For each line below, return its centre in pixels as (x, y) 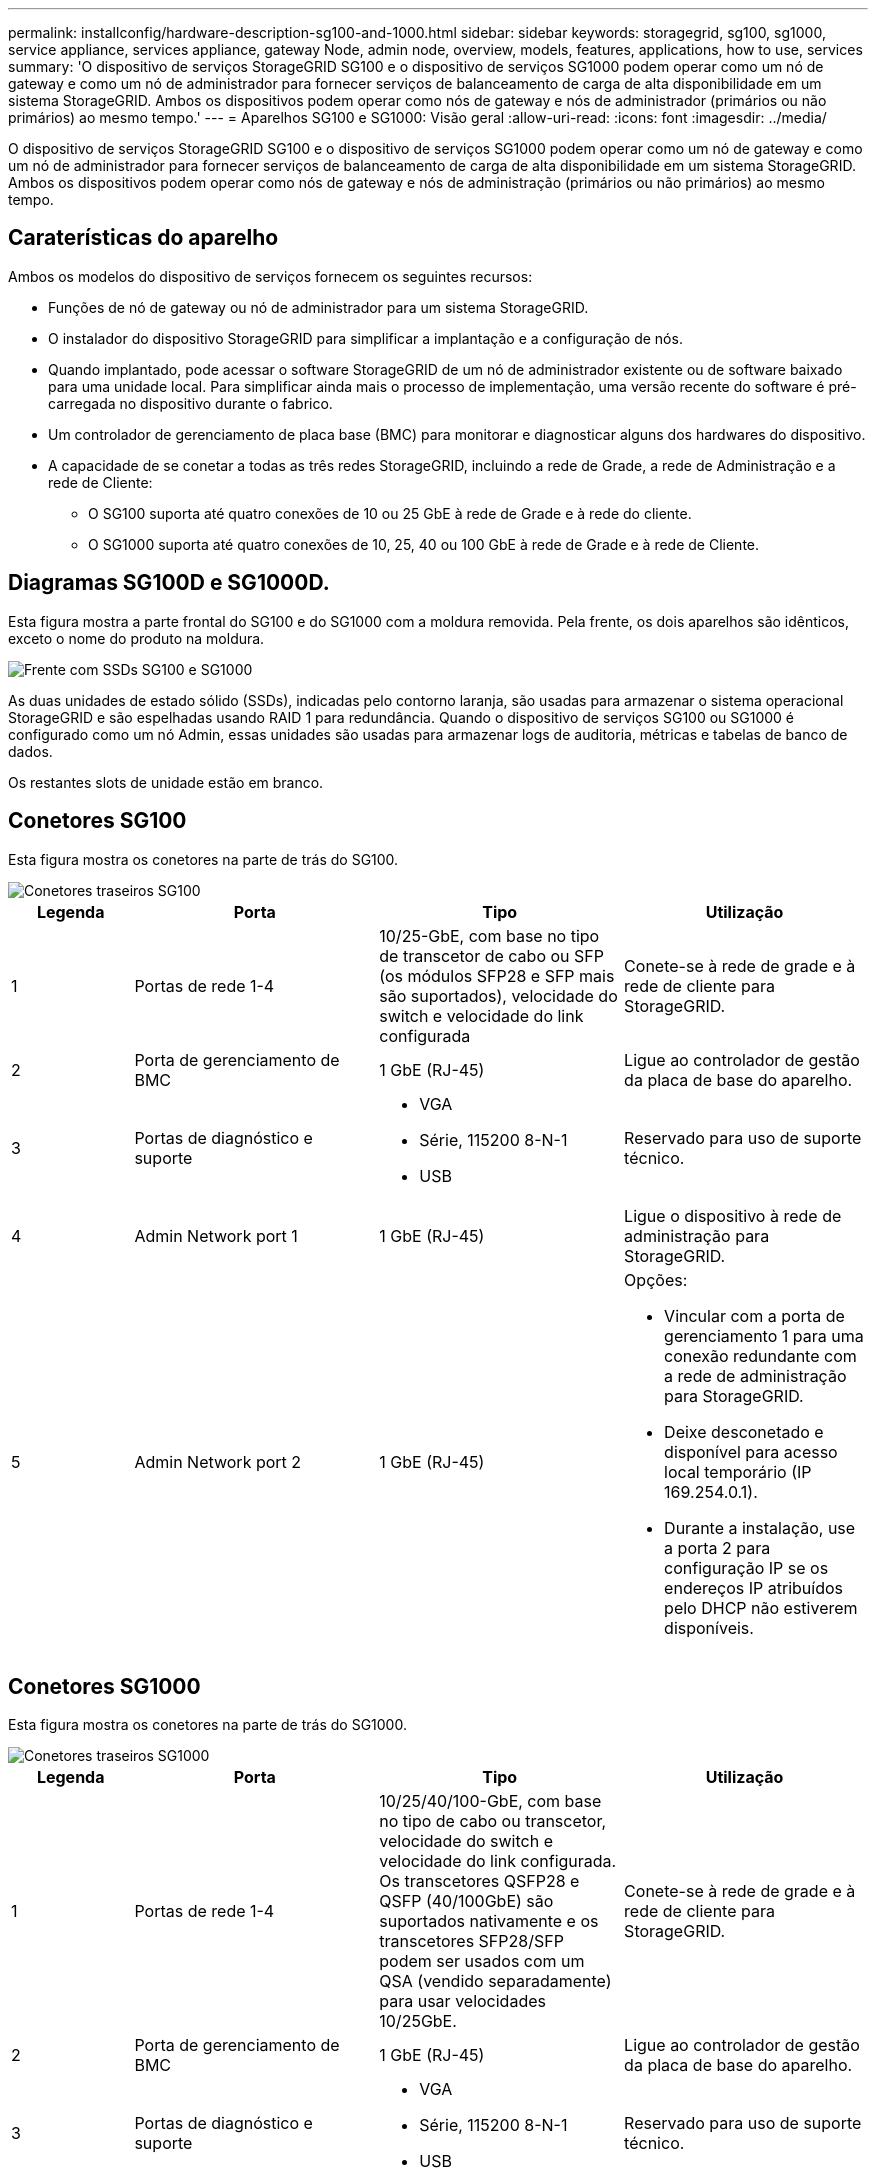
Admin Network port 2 (218, 1461)
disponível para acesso (751, 1451)
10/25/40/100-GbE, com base (490, 1801)
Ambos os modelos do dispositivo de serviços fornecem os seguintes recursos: (270, 276)
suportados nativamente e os (489, 1921)
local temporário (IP (738, 1471)
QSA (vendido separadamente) (495, 1981)
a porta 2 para (717, 1547)
